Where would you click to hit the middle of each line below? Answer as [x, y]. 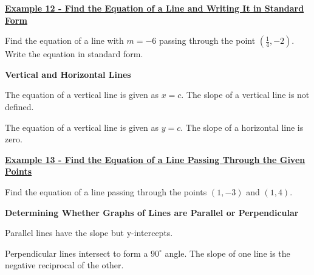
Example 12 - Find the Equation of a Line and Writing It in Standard [155, 8]
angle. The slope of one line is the [227, 253]
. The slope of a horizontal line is [242, 127]
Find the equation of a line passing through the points [106, 191]
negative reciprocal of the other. [64, 265]
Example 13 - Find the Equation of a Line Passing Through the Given [155, 159]
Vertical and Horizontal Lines [68, 74]
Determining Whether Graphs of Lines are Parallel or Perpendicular [152, 212]
